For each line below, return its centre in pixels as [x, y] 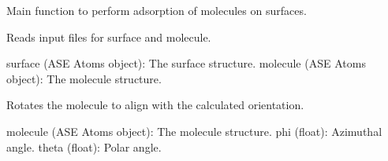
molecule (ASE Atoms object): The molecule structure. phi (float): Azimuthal [194, 131]
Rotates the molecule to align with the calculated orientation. [155, 105]
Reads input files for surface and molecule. [109, 37]
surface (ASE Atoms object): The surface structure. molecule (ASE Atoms [186, 63]
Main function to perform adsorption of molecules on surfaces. [157, 10]
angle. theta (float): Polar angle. [84, 146]
